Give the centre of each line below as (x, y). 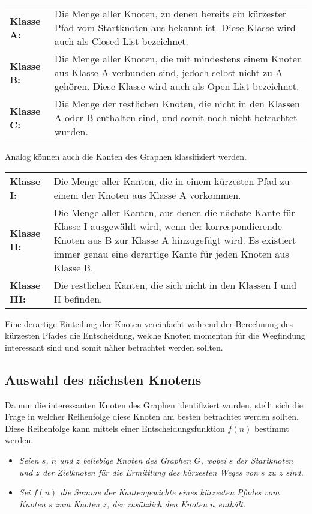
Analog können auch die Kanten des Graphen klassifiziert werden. (126, 156)
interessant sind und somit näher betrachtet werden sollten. (114, 347)
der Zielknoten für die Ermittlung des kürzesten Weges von (150, 472)
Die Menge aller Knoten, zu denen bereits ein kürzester (170, 14)
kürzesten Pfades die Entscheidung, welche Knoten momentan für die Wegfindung (155, 335)
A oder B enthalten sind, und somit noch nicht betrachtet (176, 117)
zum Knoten (78, 503)
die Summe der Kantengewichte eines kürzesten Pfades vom (170, 492)
